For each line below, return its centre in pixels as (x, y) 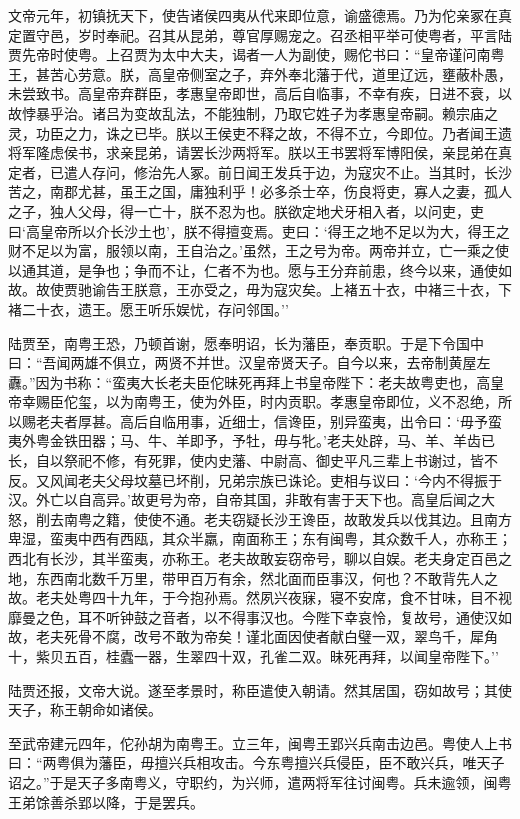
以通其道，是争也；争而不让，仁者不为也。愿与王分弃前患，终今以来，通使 (253, 269)
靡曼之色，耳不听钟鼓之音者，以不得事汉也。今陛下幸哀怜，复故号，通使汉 (253, 616)
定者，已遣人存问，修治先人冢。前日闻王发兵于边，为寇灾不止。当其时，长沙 (260, 171)
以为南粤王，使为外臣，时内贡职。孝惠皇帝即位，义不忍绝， (301, 401)
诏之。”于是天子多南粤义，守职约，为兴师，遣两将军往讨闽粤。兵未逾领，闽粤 (260, 781)
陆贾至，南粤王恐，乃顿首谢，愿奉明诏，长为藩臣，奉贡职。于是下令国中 (246, 342)
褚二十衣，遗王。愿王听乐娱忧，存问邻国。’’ (148, 308)
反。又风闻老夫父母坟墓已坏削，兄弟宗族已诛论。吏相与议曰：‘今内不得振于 (255, 479)
